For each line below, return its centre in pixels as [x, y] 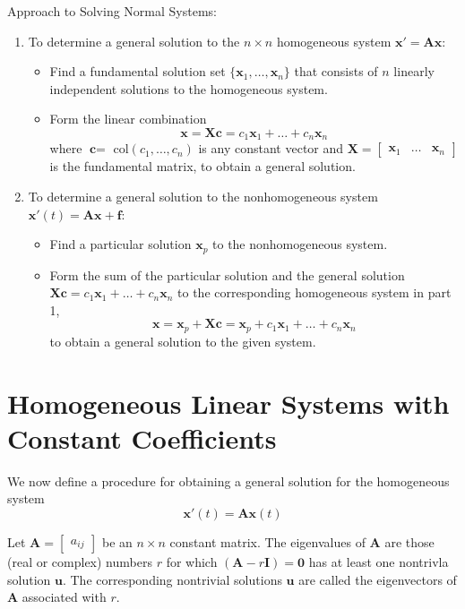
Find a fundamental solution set [138, 71]
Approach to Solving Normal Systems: [112, 11]
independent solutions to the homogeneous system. [189, 88]
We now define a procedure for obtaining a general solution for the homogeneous [228, 480]
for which [192, 561]
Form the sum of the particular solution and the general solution [227, 274]
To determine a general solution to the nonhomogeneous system [203, 197]
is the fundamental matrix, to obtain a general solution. [202, 166]
